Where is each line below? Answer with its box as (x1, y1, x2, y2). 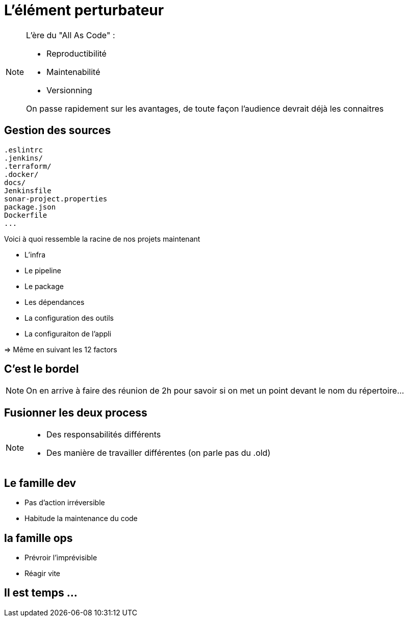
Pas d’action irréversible (24, 498, 105, 507)
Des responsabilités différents (46, 429, 161, 440)
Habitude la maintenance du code (24, 514, 138, 523)
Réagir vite (24, 568, 61, 578)
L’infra (24, 250, 45, 259)
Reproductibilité (46, 48, 107, 59)
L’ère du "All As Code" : (26, 30, 115, 40)
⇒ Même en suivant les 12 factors (4, 345, 117, 354)
